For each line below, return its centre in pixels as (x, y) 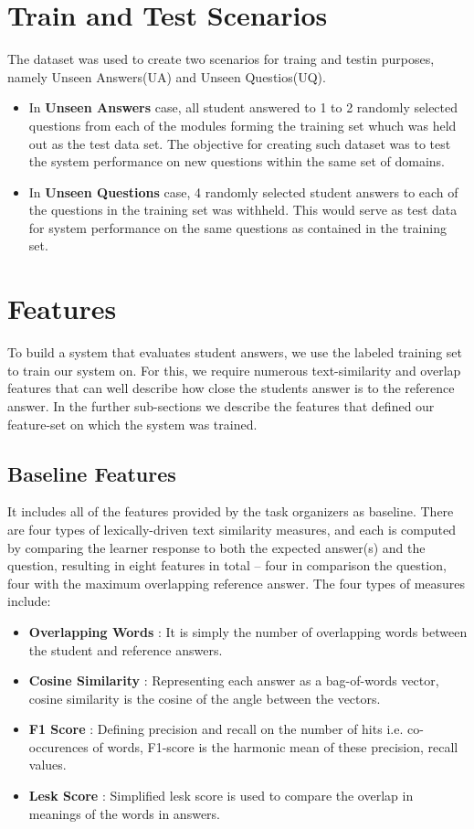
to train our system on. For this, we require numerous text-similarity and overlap (234, 370)
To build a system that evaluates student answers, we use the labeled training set (235, 352)
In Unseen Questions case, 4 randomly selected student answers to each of (243, 191)
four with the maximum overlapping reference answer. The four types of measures (237, 583)
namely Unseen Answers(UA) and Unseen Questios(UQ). (167, 76)
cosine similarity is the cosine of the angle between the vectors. (205, 698)
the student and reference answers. (126, 649)
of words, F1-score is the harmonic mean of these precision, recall (275, 746)
